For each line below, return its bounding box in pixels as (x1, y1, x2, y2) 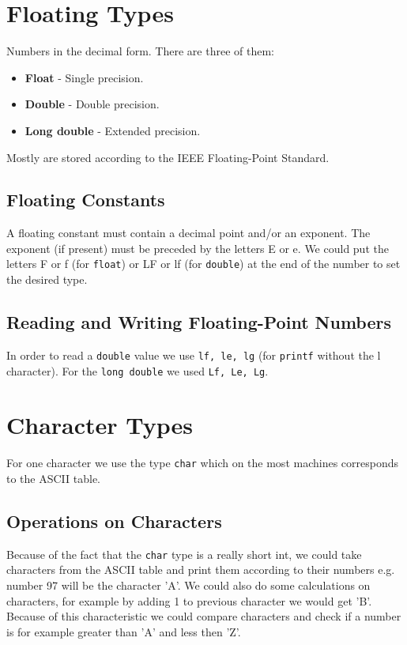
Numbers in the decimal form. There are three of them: (6, 43, 274, 59)
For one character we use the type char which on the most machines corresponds (6, 455, 399, 471)
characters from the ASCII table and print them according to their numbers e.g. (6, 561, 395, 578)
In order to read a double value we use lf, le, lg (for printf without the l (6, 346, 381, 363)
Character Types (6, 409, 194, 441)
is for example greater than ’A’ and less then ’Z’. (6, 623, 241, 639)
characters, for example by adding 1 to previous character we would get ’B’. (6, 592, 372, 609)
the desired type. (6, 271, 88, 288)
